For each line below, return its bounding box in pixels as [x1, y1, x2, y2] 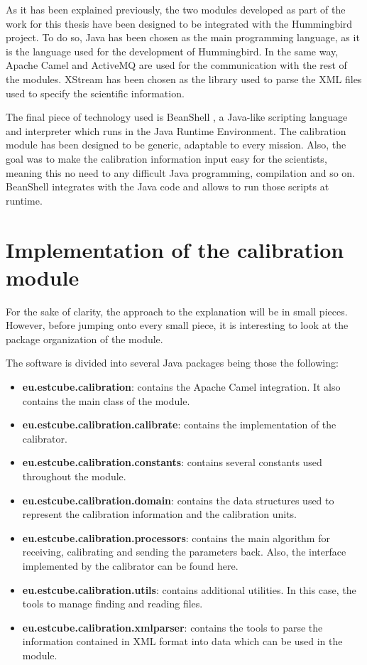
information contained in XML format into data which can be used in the [22, 634, 343, 649]
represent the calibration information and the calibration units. [22, 507, 297, 521]
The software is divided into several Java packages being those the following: [6, 355, 339, 370]
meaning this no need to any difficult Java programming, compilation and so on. [6, 165, 355, 180]
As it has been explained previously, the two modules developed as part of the [6, 2, 346, 16]
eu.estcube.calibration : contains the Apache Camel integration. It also [22, 379, 341, 394]
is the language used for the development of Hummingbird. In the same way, [6, 43, 339, 58]
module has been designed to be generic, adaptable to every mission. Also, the [6, 137, 346, 152]
